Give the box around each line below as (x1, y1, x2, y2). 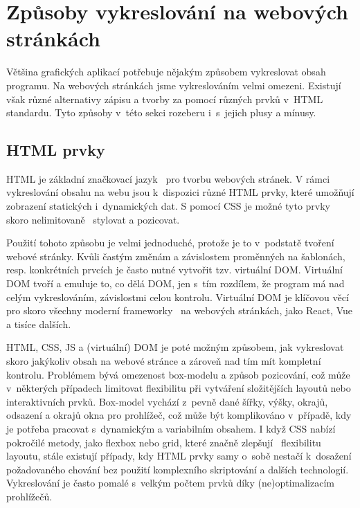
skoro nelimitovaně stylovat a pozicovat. (6, 212, 180, 226)
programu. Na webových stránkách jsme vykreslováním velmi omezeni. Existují (6, 78, 341, 92)
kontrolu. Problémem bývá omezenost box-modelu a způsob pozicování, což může (6, 367, 350, 381)
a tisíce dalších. (6, 316, 71, 331)
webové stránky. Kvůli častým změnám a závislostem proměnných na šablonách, (6, 248, 345, 263)
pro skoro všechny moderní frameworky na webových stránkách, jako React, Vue (6, 303, 352, 318)
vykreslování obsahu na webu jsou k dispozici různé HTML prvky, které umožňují (6, 185, 354, 199)
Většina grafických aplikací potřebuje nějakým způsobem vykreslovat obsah (6, 64, 326, 79)
